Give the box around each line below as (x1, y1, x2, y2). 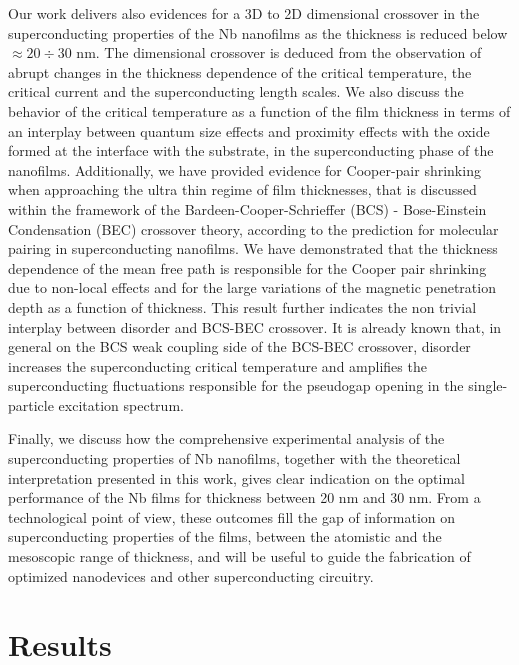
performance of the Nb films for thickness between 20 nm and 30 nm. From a (8, 487, 481, 508)
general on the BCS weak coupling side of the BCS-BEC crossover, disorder (8, 336, 471, 357)
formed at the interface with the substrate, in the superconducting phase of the (8, 140, 494, 161)
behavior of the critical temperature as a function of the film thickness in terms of (8, 100, 511, 121)
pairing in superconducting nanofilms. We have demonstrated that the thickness (8, 238, 498, 259)
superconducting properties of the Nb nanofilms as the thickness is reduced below (8, 22, 508, 43)
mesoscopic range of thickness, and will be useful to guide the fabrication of (8, 546, 471, 567)
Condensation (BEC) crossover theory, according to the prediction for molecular (8, 218, 499, 239)
